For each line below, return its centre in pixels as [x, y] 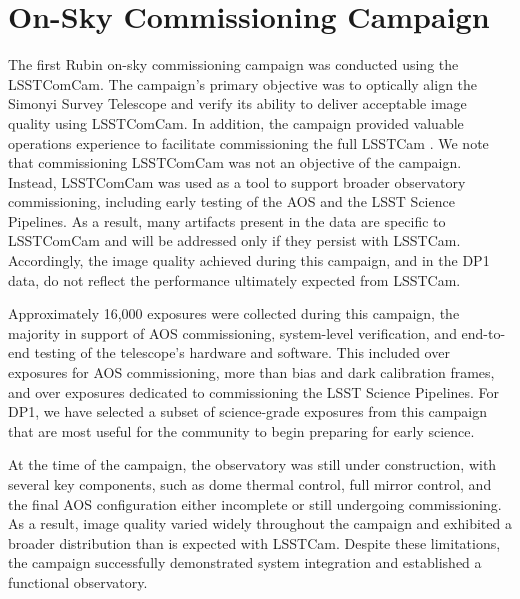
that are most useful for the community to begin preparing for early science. [241, 430]
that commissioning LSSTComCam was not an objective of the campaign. [235, 162]
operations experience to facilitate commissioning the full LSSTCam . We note [248, 142]
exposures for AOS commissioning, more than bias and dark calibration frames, [251, 372]
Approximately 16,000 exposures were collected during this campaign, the [234, 313]
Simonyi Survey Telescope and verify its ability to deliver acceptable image [237, 103]
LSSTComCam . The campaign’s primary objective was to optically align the [243, 83]
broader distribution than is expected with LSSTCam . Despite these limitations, [254, 542]
